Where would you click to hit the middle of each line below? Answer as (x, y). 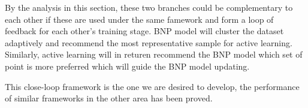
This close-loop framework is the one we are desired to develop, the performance (152, 86)
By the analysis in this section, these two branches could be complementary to (149, 7)
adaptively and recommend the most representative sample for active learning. (149, 42)
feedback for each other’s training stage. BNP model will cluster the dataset (144, 31)
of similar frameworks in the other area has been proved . (109, 98)
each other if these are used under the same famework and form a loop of (139, 19)
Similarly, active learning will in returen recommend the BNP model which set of (154, 54)
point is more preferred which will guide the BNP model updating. (127, 66)
